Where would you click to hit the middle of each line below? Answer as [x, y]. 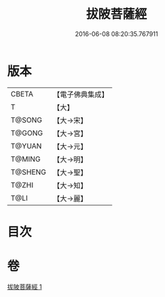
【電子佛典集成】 [81, 94]
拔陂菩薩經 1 [25, 287]
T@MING [26, 159]
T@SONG [27, 120]
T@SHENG [28, 172]
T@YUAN [26, 146]
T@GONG [27, 133]
